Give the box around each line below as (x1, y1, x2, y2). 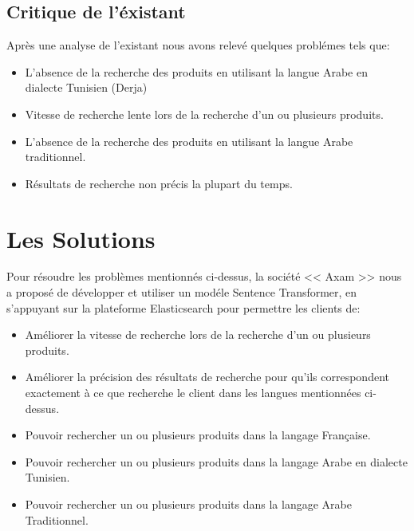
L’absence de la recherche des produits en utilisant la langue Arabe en (25, 63, 368, 80)
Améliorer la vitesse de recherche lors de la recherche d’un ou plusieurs (25, 326, 371, 343)
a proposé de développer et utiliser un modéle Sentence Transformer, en (6, 284, 357, 301)
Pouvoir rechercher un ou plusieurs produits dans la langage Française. (25, 427, 371, 443)
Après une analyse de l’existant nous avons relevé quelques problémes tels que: (6, 37, 390, 53)
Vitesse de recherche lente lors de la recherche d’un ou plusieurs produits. (25, 105, 384, 122)
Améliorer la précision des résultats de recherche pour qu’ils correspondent (25, 368, 389, 385)
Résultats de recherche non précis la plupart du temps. (25, 175, 293, 191)
